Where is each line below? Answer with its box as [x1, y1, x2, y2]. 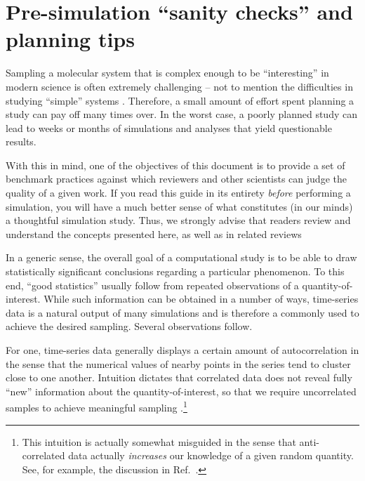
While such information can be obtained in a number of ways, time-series [44, 291, 359, 306]
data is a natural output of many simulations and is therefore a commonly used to [6, 305, 359, 319]
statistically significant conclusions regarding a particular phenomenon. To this [6, 264, 345, 279]
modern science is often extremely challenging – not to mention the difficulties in [6, 79, 353, 93]
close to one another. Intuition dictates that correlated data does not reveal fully [6, 370, 352, 385]
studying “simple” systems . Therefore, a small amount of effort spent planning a [6, 93, 354, 107]
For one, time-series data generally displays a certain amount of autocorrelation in [6, 343, 359, 357]
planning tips [6, 25, 135, 53]
